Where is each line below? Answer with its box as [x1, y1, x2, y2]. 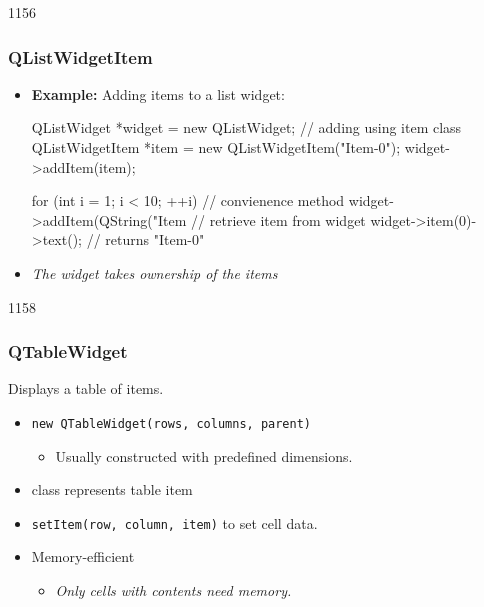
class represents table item [31, 479, 193, 500]
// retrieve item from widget [191, 209, 366, 230]
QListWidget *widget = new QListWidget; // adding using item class [31, 117, 462, 138]
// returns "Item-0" [86, 229, 205, 250]
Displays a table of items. [8, 378, 164, 399]
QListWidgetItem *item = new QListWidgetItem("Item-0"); [31, 137, 401, 157]
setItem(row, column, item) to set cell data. [31, 512, 318, 533]
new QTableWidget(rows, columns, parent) [31, 416, 311, 431]
